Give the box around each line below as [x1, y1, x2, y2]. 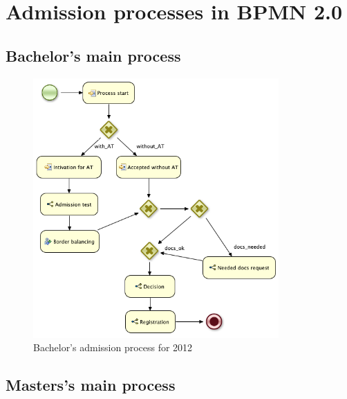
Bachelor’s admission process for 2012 [33, 340, 193, 355]
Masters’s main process [6, 374, 176, 396]
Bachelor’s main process [6, 44, 181, 66]
